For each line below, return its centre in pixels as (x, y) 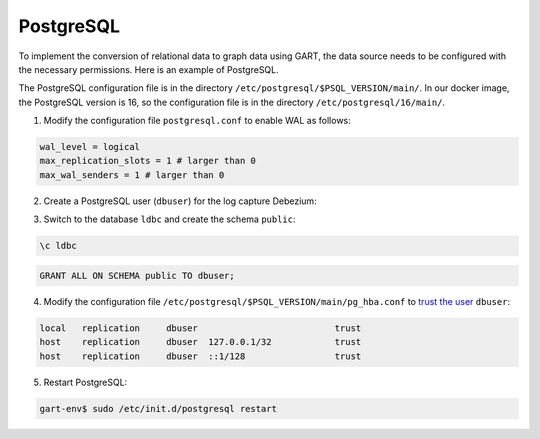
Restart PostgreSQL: (85, 382)
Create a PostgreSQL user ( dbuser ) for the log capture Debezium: (180, 201)
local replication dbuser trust (200, 328)
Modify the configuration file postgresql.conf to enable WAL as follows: (197, 121)
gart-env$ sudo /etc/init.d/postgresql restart (158, 408)
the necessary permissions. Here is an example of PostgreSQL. (148, 69)
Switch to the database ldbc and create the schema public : (169, 219)
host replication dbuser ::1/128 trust (200, 356)
